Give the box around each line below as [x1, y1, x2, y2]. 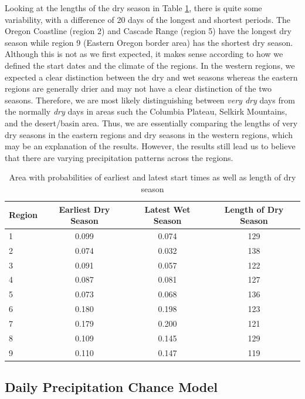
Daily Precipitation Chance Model [5, 378, 218, 396]
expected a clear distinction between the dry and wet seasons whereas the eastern [5, 71, 298, 83]
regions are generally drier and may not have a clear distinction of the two [5, 82, 272, 95]
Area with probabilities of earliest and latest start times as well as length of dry [9, 171, 296, 183]
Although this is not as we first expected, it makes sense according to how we [5, 48, 283, 60]
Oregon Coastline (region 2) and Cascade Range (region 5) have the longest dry [5, 25, 292, 37]
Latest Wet [144, 203, 191, 215]
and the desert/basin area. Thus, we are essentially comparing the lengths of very [5, 116, 298, 129]
